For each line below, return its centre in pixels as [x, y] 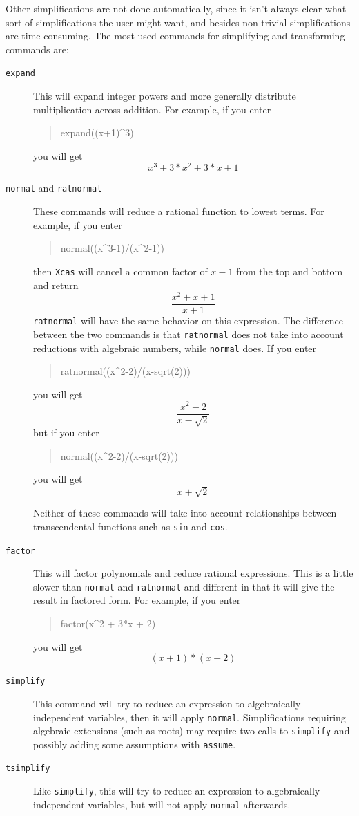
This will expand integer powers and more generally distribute [165, 96]
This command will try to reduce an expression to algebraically [167, 703]
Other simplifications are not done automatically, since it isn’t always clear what [176, 8]
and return [56, 285]
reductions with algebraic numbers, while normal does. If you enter [175, 347]
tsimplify [28, 769]
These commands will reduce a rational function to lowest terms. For [179, 211]
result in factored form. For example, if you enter [137, 600]
